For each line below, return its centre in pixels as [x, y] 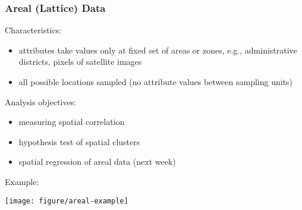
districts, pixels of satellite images [80, 62]
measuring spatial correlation [72, 122]
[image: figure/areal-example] [67, 201]
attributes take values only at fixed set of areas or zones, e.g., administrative [158, 50]
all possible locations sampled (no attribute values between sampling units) [156, 82]
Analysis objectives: [41, 101]
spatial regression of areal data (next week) [97, 162]
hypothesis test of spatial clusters [79, 141]
